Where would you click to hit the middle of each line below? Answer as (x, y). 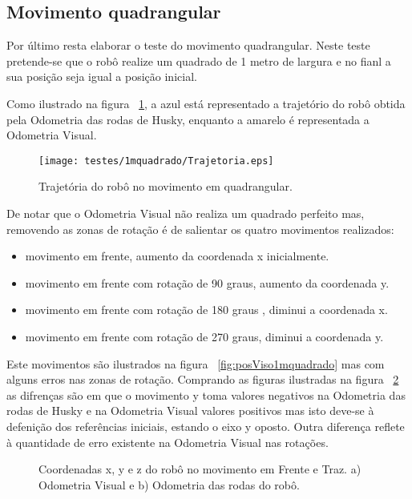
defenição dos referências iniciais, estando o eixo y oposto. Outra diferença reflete (206, 426)
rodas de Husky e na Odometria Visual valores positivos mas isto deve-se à (190, 410)
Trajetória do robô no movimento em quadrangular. (166, 186)
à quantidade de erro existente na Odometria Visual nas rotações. (168, 442)
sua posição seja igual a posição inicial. (102, 76)
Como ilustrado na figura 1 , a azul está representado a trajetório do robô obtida (206, 103)
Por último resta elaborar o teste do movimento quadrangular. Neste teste (188, 45)
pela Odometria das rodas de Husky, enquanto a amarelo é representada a (188, 119)
